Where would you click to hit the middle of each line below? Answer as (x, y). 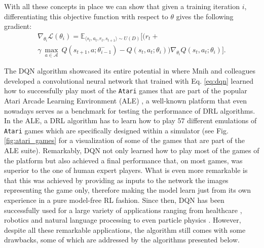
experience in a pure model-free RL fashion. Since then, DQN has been (114, 200)
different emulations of (222, 120)
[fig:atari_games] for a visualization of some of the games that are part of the (124, 140)
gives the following (205, 16)
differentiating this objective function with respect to (86, 16)
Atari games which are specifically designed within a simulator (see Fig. (116, 130)
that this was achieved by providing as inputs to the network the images (116, 180)
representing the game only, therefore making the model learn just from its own (127, 190)
